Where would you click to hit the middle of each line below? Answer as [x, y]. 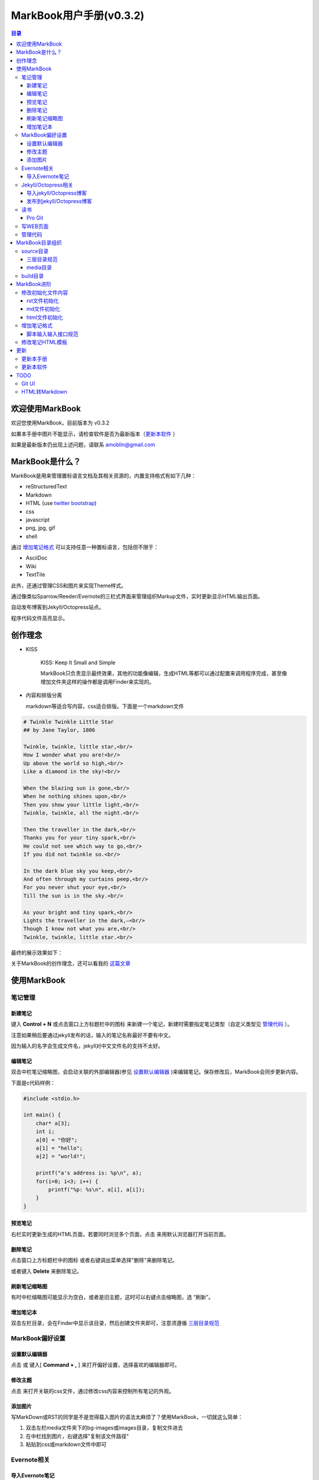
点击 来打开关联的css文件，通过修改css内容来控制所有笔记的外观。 [92, 1391]
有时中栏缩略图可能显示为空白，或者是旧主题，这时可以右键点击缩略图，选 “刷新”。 [112, 1297]
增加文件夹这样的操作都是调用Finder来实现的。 [97, 681]
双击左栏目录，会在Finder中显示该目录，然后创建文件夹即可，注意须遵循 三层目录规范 [115, 1323]
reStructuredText [46, 487]
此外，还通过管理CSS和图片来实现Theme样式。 [69, 585]
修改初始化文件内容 [45, 292]
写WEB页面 [35, 226]
